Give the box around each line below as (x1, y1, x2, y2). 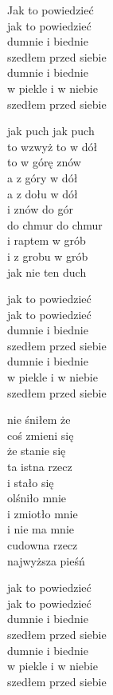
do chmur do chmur (7, 216, 103, 233)
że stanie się (7, 442, 66, 459)
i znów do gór (7, 201, 73, 218)
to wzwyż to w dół (7, 138, 98, 154)
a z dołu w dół (7, 185, 78, 202)
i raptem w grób (7, 232, 86, 249)
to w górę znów (7, 154, 81, 170)
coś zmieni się (7, 426, 74, 443)
